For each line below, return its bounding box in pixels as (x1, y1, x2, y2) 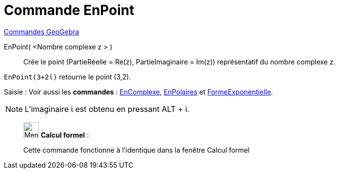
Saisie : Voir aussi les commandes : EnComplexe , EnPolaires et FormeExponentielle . (4, 87, 273, 96)
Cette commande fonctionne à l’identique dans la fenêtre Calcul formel (23, 145, 250, 154)
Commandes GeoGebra (4, 27, 79, 36)
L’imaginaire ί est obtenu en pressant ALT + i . (25, 104, 189, 114)
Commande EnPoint (4, 2, 135, 18)
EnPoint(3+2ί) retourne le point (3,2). (4, 72, 131, 81)
